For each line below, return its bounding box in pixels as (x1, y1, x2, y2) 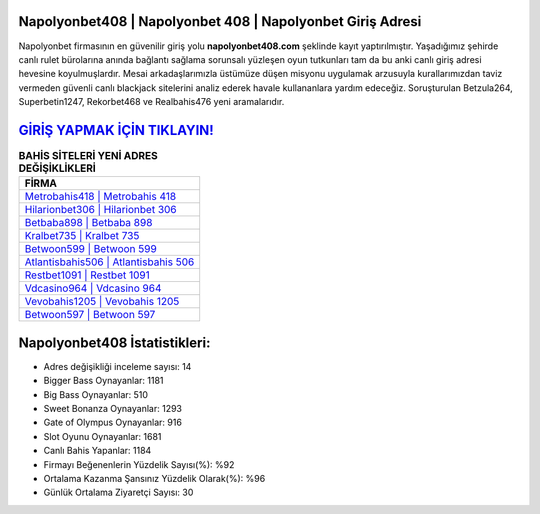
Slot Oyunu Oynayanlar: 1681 (43, 430, 162, 442)
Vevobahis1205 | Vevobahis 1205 (24, 295, 180, 309)
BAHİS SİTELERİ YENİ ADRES (18, 149, 159, 163)
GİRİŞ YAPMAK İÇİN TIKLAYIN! (18, 121, 214, 139)
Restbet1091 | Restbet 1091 (24, 268, 150, 282)
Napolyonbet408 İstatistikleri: (18, 334, 211, 351)
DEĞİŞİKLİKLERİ (18, 161, 97, 175)
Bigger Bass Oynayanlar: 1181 (43, 375, 164, 387)
